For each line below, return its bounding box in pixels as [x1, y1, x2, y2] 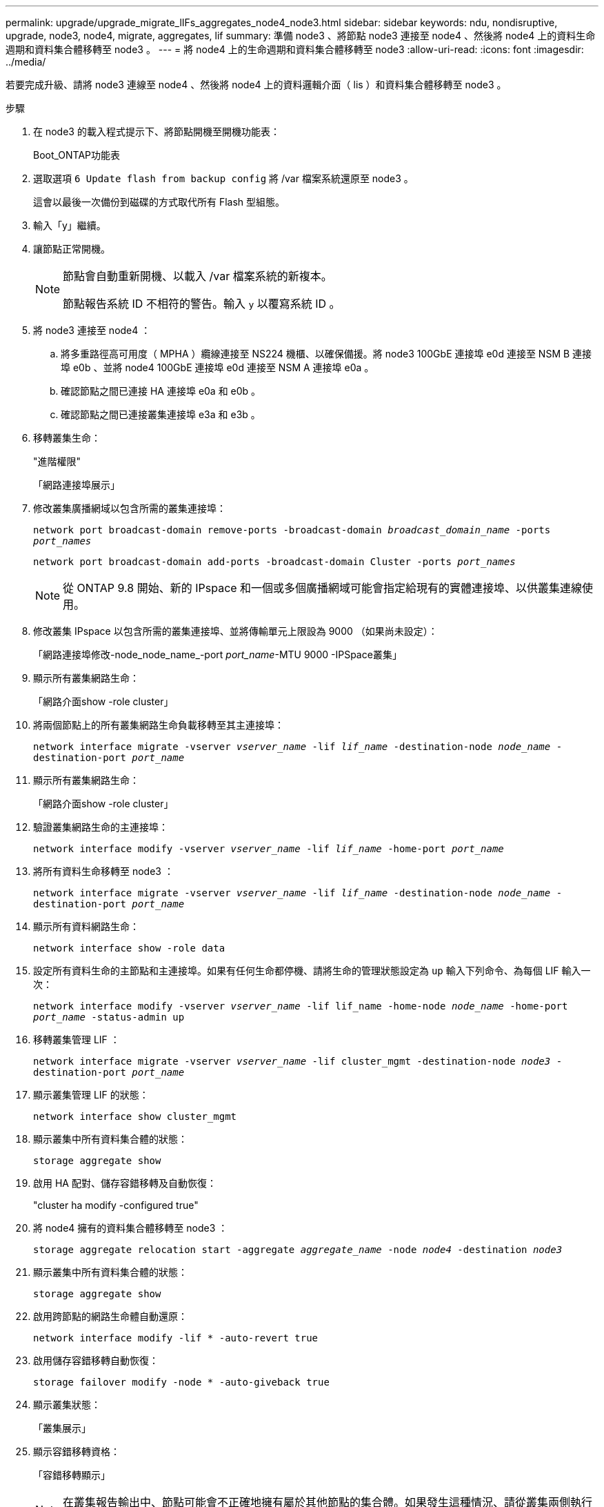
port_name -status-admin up [33, 1012, 185, 1023]
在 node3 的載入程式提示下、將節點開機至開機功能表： [33, 126, 280, 137]
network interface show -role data [33, 943, 225, 954]
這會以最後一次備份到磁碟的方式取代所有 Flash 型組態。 [33, 196, 285, 208]
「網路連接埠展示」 [33, 479, 120, 491]
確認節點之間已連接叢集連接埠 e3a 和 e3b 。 [61, 408, 261, 420]
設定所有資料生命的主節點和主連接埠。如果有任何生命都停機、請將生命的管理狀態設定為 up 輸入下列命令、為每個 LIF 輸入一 [33, 965, 591, 976]
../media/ [6, 56, 46, 68]
